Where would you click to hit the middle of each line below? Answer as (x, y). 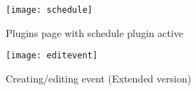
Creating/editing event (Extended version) (99, 78)
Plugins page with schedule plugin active (94, 32)
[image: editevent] (52, 56)
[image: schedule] (49, 10)
